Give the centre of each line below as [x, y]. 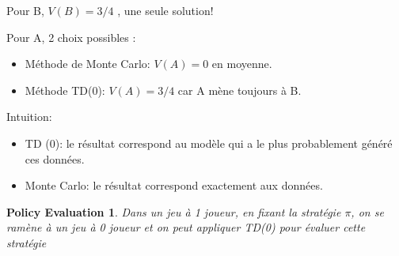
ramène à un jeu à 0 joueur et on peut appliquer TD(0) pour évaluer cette [186, 227]
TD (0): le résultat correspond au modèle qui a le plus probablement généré [209, 143]
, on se [367, 211]
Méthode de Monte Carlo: [87, 64]
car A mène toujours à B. [239, 90]
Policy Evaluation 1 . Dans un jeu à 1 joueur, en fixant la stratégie [174, 211]
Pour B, [25, 10]
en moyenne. [242, 64]
